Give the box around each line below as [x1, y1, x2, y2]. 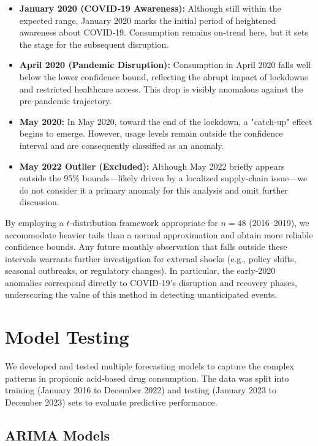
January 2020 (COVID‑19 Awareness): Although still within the [19, 2, 281, 14]
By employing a [5, 216, 64, 229]
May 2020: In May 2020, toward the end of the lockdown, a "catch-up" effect [19, 115, 312, 127]
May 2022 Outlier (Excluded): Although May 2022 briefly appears [19, 159, 285, 172]
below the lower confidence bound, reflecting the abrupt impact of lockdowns [19, 70, 308, 83]
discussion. [19, 195, 59, 208]
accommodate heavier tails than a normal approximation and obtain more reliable [5, 228, 313, 241]
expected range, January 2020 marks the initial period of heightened [19, 13, 276, 26]
